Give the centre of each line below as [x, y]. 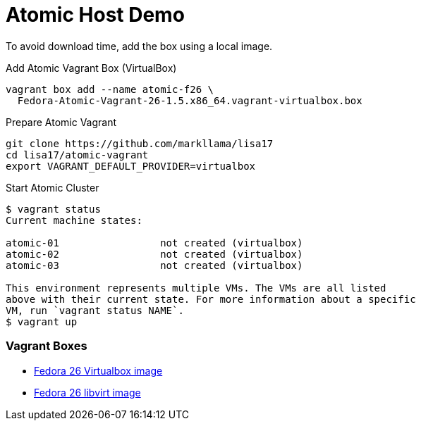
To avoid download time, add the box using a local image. [139, 46]
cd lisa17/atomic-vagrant [77, 155]
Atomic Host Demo [95, 15]
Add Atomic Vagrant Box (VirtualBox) [91, 68]
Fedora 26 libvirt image [87, 392]
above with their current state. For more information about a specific [211, 299]
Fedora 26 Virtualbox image [98, 370]
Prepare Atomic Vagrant [61, 122]
